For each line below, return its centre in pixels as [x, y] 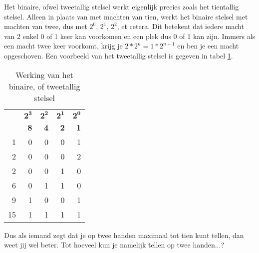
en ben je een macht [208, 46]
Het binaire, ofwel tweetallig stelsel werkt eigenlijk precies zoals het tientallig [122, 6]
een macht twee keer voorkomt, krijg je [63, 46]
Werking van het [44, 74]
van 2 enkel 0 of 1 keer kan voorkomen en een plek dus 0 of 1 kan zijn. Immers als [130, 36]
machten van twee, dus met [46, 26]
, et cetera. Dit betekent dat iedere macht [180, 26]
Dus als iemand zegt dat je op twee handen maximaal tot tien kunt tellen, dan [124, 235]
